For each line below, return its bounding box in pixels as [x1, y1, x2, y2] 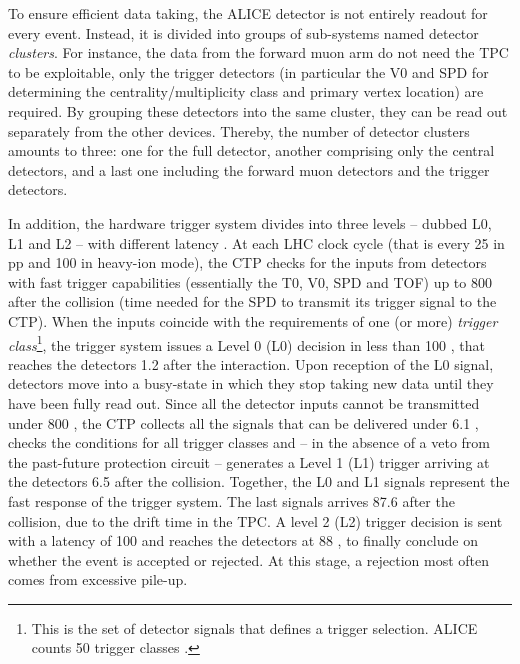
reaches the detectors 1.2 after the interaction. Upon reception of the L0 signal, [8, 353, 494, 374]
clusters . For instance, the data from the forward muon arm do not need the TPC [8, 42, 509, 63]
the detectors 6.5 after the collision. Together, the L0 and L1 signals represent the [8, 471, 510, 492]
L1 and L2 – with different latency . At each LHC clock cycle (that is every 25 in [8, 232, 505, 253]
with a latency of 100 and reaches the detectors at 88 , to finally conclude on [8, 530, 478, 551]
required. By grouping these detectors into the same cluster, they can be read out [8, 100, 508, 121]
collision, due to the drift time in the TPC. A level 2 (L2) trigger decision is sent [8, 510, 503, 531]
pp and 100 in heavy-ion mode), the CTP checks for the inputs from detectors [8, 252, 487, 273]
